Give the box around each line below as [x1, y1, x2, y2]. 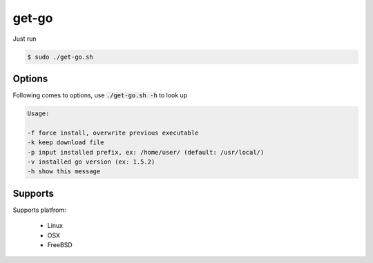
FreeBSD [47, 241, 73, 249]
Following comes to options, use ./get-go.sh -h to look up [12, 91, 188, 99]
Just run [12, 35, 37, 43]
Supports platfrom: [12, 206, 67, 214]
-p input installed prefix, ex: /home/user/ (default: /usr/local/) [27, 148, 265, 156]
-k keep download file [27, 139, 104, 146]
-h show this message [27, 168, 101, 175]
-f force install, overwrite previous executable [27, 128, 199, 137]
